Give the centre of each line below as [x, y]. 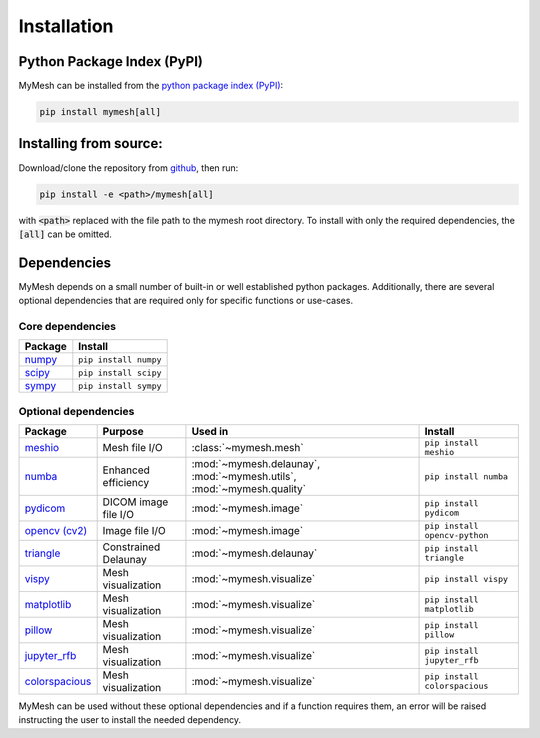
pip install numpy [120, 359]
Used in [210, 432]
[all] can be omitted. [65, 234]
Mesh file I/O [133, 448]
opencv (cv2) [56, 531]
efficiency [126, 483]
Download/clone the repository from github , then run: [128, 167]
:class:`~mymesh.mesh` [247, 448]
